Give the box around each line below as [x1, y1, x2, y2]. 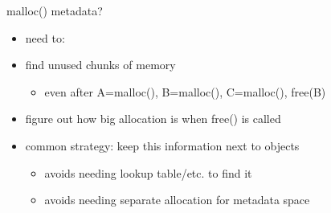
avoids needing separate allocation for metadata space [44, 191, 310, 208]
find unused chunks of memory [25, 56, 176, 73]
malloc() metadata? [6, 2, 103, 18]
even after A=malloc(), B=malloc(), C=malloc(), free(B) [44, 83, 326, 100]
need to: [25, 29, 65, 46]
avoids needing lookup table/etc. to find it [44, 164, 252, 181]
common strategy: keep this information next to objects [25, 137, 300, 154]
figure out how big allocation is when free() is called [25, 110, 281, 127]
